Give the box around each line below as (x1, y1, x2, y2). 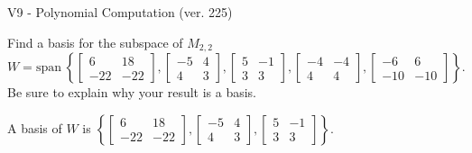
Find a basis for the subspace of (7, 32, 183, 51)
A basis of (7, 118, 62, 137)
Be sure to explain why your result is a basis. (7, 83, 257, 102)
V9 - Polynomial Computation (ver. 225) (7, 3, 233, 21)
